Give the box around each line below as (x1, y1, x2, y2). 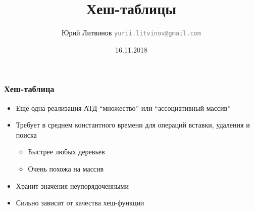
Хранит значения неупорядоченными (16, 180, 129, 191)
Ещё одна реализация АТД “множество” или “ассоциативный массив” (16, 102, 231, 113)
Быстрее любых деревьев (28, 146, 105, 157)
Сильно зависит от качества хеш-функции (16, 197, 144, 208)
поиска (16, 129, 37, 140)
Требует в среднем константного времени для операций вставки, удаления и (16, 119, 250, 130)
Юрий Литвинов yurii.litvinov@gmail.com (62, 27, 201, 38)
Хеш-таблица (4, 82, 55, 95)
